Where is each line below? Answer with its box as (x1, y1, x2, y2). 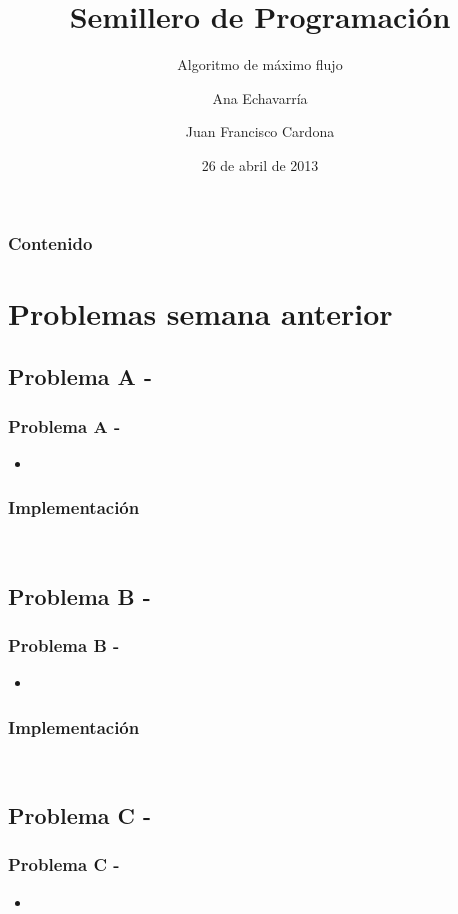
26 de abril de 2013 (201, 154, 319, 175)
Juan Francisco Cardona (185, 121, 335, 142)
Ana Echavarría (212, 87, 308, 108)
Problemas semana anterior (8, 292, 393, 333)
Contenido (8, 230, 93, 255)
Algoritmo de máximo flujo (177, 54, 343, 75)
